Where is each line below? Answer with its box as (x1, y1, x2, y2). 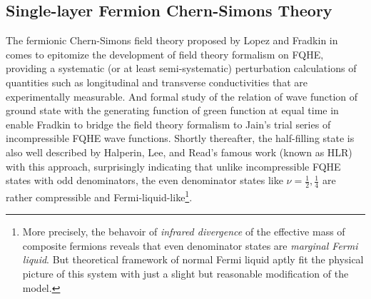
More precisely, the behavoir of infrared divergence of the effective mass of (22, 224, 345, 239)
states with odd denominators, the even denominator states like (6, 173, 283, 188)
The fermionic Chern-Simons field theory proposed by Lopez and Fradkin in (6, 33, 338, 48)
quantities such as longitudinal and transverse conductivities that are (6, 74, 308, 89)
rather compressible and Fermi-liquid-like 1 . (6, 187, 193, 204)
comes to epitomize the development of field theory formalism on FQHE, (6, 46, 324, 61)
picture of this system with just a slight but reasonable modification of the (22, 266, 349, 280)
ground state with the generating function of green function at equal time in (6, 103, 339, 118)
